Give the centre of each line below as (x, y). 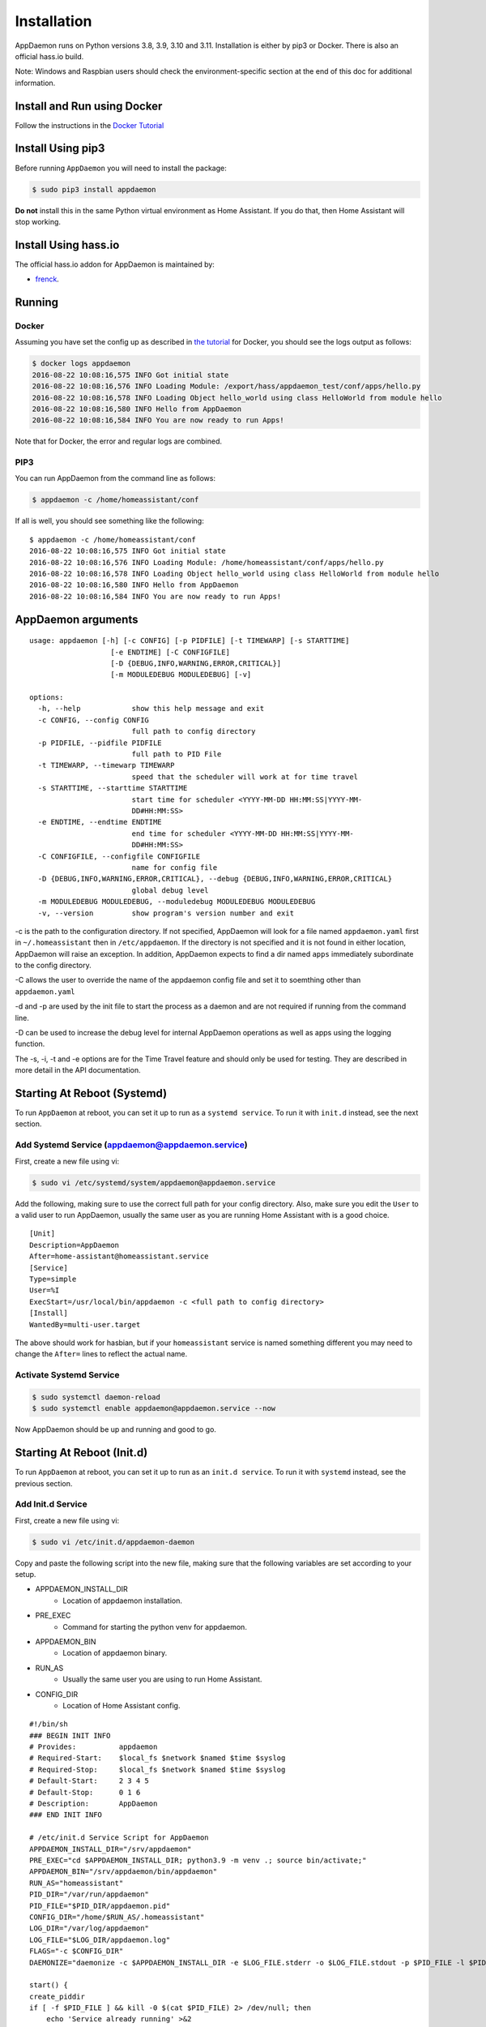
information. (35, 83)
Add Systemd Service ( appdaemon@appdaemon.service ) (131, 1145)
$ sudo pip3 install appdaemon (94, 189)
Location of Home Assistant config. (122, 1705)
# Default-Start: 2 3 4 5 (90, 1781)
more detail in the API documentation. (78, 1070)
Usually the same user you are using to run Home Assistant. (162, 1679)
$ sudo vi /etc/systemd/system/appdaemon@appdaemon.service (154, 1183)
